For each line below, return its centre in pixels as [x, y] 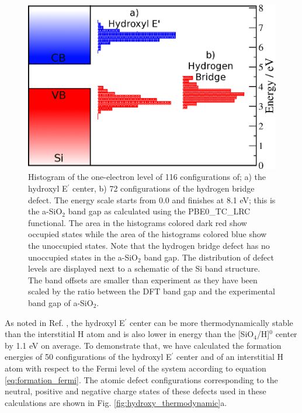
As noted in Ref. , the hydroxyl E [65, 322]
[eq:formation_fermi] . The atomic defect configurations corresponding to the [141, 379]
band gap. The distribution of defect [209, 257]
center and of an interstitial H [230, 357]
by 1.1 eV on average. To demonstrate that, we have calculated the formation [143, 345]
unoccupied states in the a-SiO [83, 257]
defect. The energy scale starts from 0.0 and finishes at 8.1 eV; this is [152, 199]
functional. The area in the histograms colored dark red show [138, 222]
